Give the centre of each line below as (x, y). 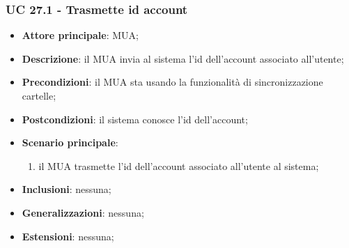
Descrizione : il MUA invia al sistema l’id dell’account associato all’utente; (183, 58)
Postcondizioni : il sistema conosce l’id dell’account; (135, 119)
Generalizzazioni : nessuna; (83, 212)
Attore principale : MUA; (80, 35)
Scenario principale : (70, 142)
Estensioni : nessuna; (68, 236)
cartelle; (39, 95)
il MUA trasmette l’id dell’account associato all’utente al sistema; (179, 165)
